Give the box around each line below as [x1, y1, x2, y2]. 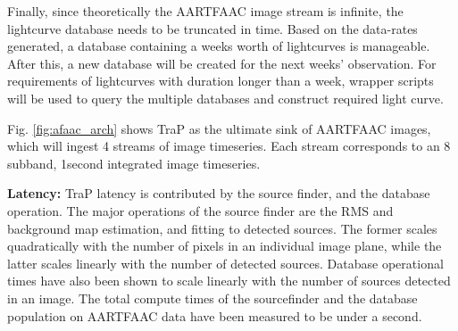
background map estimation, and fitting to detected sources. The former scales [7, 219, 437, 237]
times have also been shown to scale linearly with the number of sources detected [7, 271, 451, 290]
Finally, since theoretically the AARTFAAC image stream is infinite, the [7, 2, 404, 20]
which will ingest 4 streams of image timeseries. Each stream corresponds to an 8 [7, 137, 451, 155]
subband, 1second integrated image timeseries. [7, 153, 261, 172]
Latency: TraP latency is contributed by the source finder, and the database [7, 184, 430, 203]
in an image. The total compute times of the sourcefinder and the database [7, 288, 418, 307]
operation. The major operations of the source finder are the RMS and [7, 201, 394, 219]
